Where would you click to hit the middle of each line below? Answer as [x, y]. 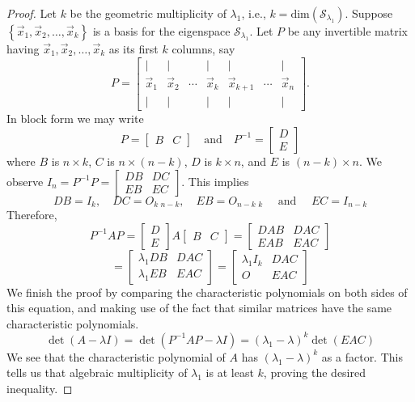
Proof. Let [32, 13]
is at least [230, 372]
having [23, 49]
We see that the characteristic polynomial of [116, 356]
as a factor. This [362, 356]
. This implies [215, 181]
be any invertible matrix [347, 31]
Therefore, [32, 215]
